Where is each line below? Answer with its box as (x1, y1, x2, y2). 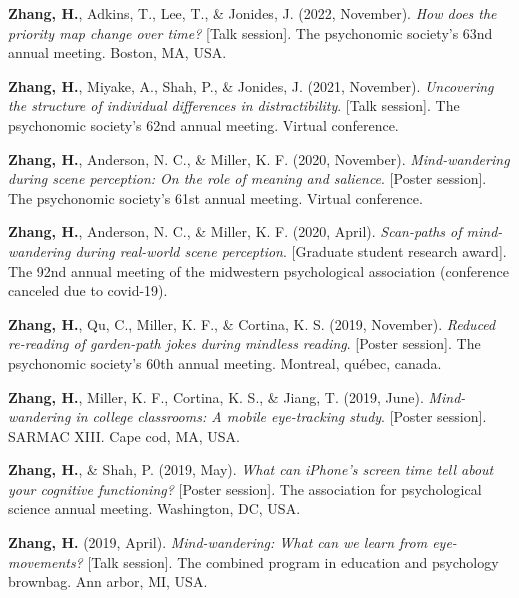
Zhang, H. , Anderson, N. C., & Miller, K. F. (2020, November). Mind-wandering (8, 148, 510, 169)
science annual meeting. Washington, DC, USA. (8, 498, 301, 519)
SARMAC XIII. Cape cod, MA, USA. (8, 425, 240, 446)
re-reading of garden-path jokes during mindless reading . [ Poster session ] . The (8, 333, 481, 354)
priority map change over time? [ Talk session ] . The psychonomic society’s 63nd (8, 22, 493, 43)
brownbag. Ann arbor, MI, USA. (8, 571, 208, 592)
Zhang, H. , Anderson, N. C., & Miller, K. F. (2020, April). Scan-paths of (8, 221, 462, 242)
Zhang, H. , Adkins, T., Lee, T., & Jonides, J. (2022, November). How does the (8, 3, 497, 23)
